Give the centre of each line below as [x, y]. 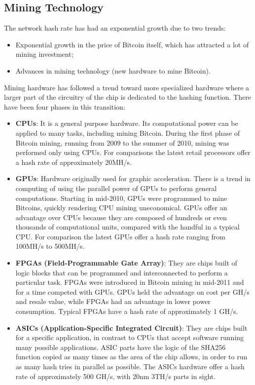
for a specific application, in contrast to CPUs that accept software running [130, 337]
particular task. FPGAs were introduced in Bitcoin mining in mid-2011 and [130, 282]
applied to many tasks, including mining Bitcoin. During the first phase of [128, 133]
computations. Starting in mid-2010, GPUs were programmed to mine [121, 198]
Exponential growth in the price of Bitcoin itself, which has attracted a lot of [132, 44]
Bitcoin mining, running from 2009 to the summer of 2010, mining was [122, 142]
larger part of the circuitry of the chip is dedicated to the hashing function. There [127, 97]
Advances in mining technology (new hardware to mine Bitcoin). [113, 70]
